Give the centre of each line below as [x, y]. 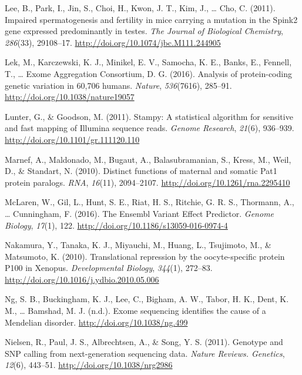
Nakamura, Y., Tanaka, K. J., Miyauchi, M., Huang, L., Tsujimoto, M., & [138, 245]
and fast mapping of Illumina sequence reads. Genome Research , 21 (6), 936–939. [150, 128]
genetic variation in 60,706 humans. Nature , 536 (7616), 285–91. [118, 85]
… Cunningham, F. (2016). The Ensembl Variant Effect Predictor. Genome [140, 213]
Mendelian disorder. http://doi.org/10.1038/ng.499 [96, 322]
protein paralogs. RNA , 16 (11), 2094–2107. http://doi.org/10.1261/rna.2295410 [147, 182]
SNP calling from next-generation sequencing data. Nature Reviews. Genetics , [145, 353]
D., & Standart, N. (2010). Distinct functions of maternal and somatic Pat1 [141, 171]
